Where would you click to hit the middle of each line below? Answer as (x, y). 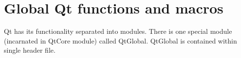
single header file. (30, 50)
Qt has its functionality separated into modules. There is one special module (118, 31)
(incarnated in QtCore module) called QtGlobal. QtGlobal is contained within (120, 40)
